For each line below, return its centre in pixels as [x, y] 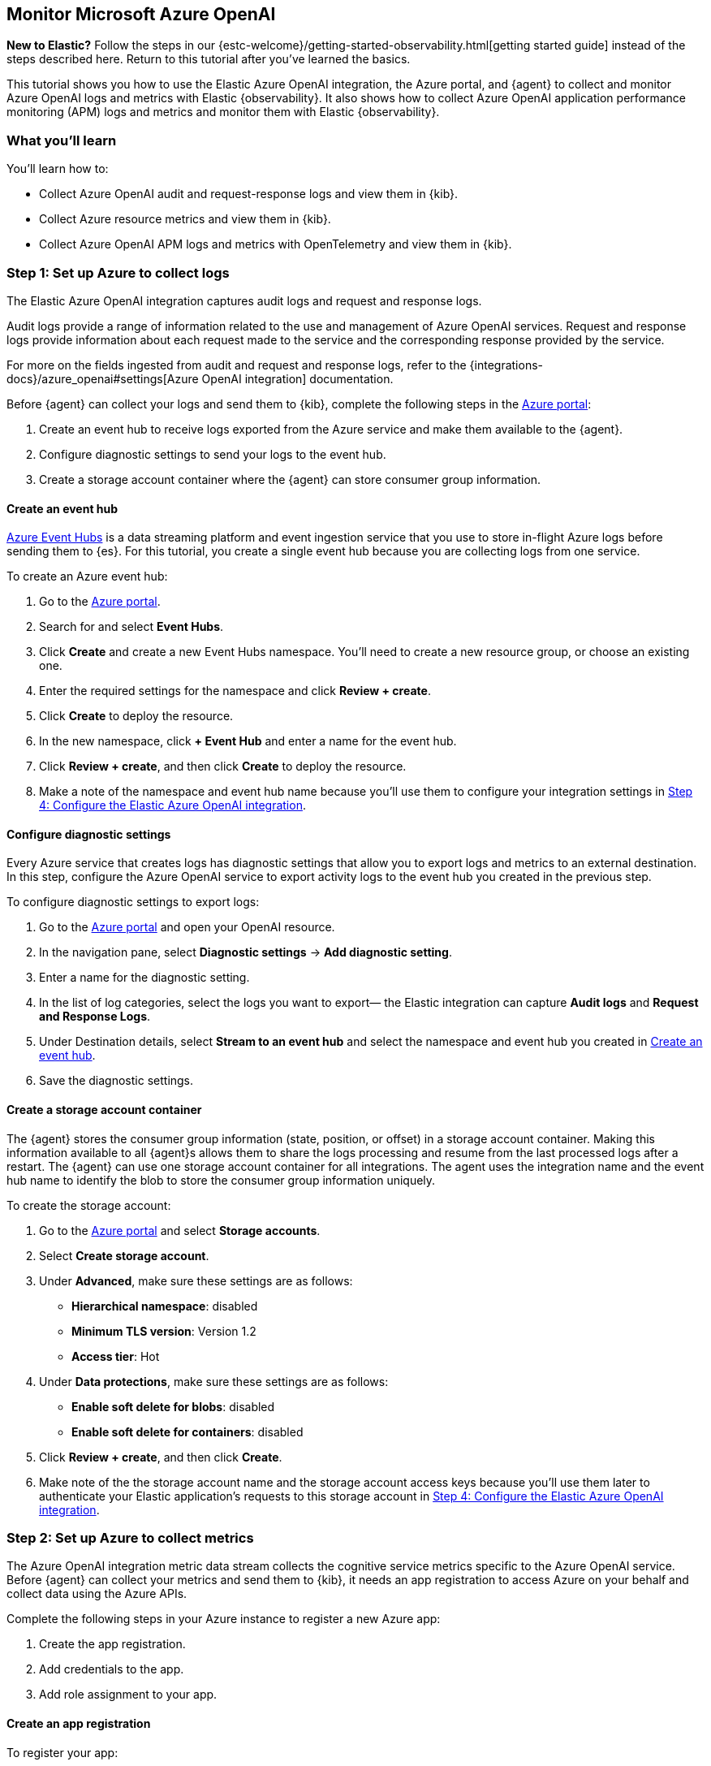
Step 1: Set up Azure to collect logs [118, 272]
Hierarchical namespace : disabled [165, 1306]
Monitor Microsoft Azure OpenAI [141, 14]
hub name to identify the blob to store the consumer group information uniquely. [221, 1180]
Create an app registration [79, 1723]
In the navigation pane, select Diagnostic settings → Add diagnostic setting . [246, 952]
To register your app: [62, 1752]
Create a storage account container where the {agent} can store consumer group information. [290, 479]
